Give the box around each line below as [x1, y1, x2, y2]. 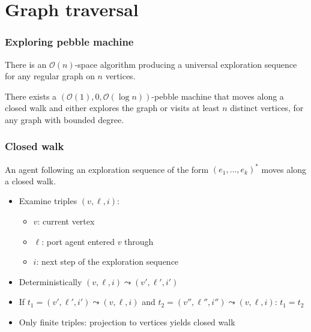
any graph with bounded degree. [5, 113, 124, 125]
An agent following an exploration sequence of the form [5, 163, 209, 175]
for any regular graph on [5, 70, 95, 82]
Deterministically [19, 275, 82, 288]
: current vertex [37, 215, 95, 228]
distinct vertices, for [230, 101, 304, 114]
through [124, 235, 154, 247]
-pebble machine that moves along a [151, 89, 284, 102]
